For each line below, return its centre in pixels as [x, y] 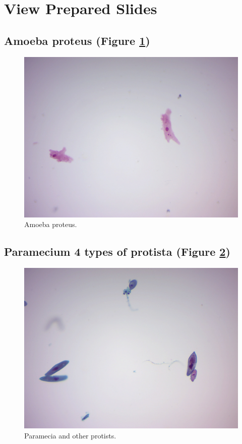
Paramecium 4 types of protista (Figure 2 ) [117, 252]
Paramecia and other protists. [70, 435]
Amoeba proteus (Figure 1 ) [77, 40]
